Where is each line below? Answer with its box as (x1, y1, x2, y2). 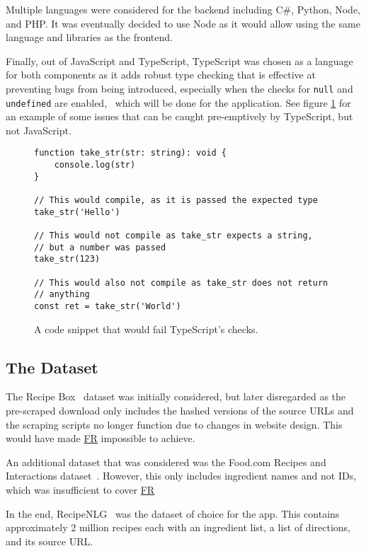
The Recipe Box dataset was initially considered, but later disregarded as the (6, 389, 346, 404)
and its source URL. (6, 533, 93, 548)
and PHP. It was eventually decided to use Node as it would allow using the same (6, 16, 360, 30)
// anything (34, 289, 90, 300)
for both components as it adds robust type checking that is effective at (6, 67, 316, 82)
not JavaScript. (6, 122, 72, 137)
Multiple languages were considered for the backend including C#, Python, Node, (6, 2, 361, 16)
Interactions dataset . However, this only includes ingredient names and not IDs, (6, 468, 357, 483)
